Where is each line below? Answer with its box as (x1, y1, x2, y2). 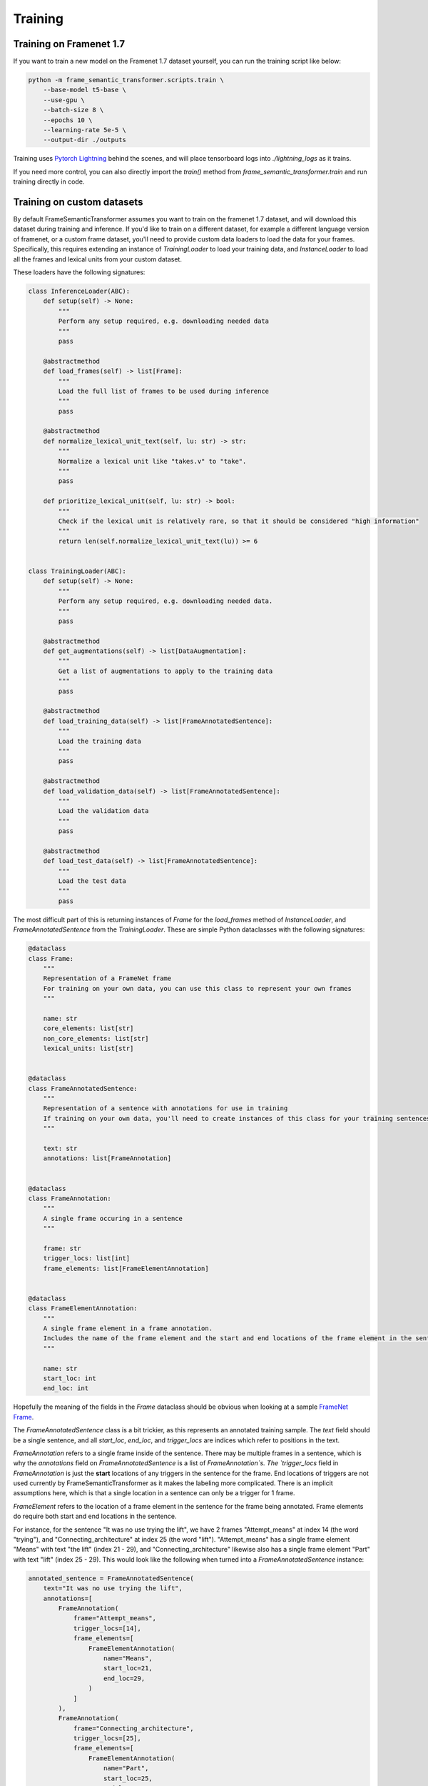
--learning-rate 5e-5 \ (43, 126, 126, 134)
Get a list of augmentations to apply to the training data (58, 667, 273, 675)
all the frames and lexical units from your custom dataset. (13, 254, 182, 264)
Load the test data (58, 877, 126, 885)
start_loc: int (43, 1374, 96, 1382)
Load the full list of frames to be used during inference (58, 386, 270, 395)
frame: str (43, 1244, 81, 1252)
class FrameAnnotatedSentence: (28, 1084, 138, 1092)
